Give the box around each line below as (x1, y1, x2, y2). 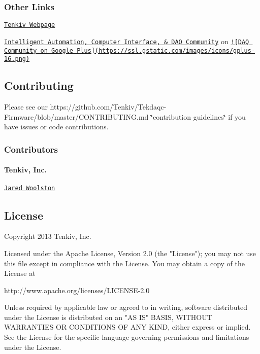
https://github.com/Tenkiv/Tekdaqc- (50, 101, 167, 112)
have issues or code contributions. (4, 121, 109, 132)
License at (4, 268, 36, 278)
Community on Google (4, 47, 74, 54)
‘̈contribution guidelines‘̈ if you (151, 111, 246, 122)
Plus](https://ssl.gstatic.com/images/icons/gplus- (77, 47, 255, 54)
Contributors (4, 143, 58, 155)
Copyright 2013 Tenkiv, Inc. (4, 231, 91, 241)
